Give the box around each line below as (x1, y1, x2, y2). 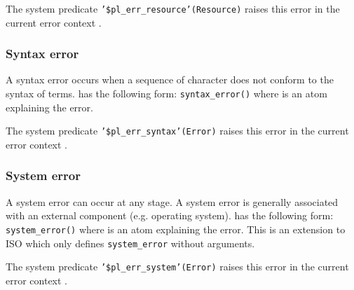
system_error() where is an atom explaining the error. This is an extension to (6, 221, 346, 236)
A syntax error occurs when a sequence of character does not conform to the (6, 72, 334, 87)
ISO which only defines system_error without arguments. (6, 235, 255, 250)
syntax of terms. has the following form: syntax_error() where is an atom (6, 86, 327, 101)
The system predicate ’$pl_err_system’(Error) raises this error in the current (6, 259, 349, 274)
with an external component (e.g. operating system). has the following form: (6, 208, 334, 223)
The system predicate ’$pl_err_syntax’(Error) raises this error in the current (6, 123, 349, 138)
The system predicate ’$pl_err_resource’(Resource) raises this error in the (6, 1, 340, 15)
